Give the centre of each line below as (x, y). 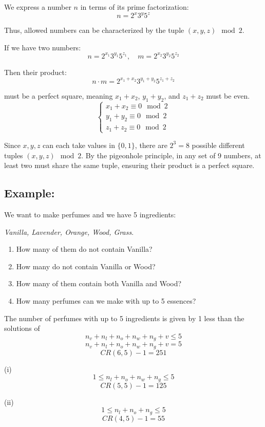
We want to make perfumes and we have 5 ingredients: (90, 214)
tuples (14, 155)
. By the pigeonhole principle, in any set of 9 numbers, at (171, 155)
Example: (30, 193)
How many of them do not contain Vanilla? (84, 249)
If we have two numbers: (43, 47)
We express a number (38, 7)
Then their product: (35, 72)
